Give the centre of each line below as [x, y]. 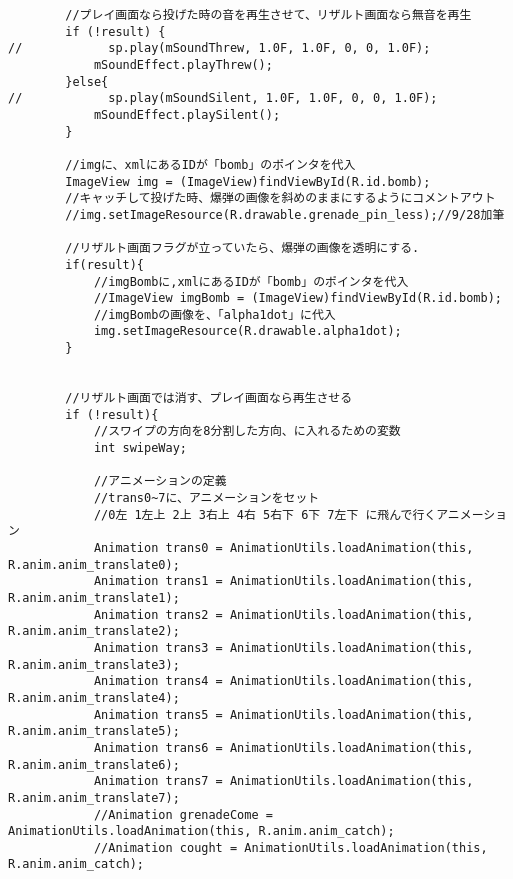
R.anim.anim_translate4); [94, 697]
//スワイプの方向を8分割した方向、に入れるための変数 [247, 431]
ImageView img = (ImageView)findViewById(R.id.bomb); [248, 181]
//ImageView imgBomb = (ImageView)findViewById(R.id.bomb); [297, 298]
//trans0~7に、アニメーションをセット [206, 498]
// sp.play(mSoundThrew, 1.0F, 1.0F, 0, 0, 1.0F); [219, 48]
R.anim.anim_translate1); [94, 597]
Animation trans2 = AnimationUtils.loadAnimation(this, [283, 614]
